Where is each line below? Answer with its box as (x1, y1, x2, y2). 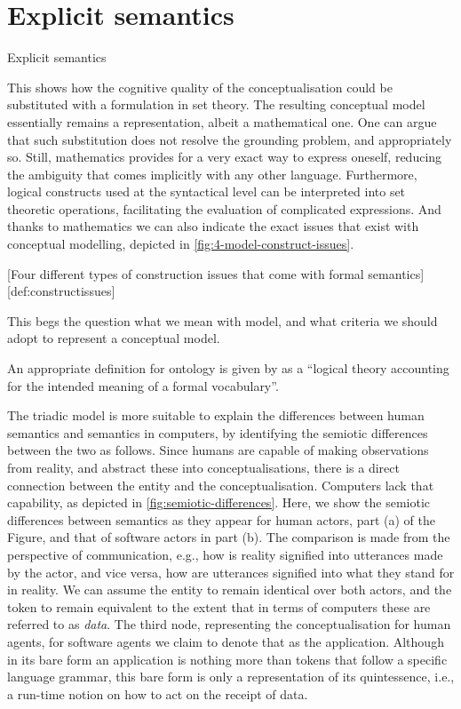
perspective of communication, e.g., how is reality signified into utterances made (7, 545, 443, 563)
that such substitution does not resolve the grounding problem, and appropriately (7, 130, 452, 148)
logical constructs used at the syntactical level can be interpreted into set (7, 182, 406, 201)
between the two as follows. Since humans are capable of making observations (7, 441, 429, 459)
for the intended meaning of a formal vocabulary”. (7, 376, 279, 394)
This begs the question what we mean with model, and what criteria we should (7, 311, 438, 330)
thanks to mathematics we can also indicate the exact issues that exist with (7, 217, 419, 235)
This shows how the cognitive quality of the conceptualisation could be (7, 77, 393, 96)
